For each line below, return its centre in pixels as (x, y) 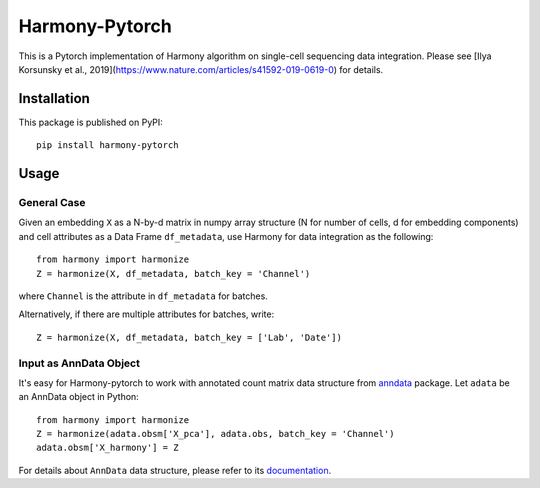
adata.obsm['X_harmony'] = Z (107, 448)
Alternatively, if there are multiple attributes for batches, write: (146, 314)
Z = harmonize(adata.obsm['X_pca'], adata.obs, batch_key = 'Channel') (215, 434)
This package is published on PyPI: (91, 122)
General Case (52, 203)
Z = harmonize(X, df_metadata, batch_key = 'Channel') (173, 273)
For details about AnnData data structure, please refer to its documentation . (175, 470)
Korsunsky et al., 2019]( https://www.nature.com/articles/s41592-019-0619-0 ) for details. (201, 69)
